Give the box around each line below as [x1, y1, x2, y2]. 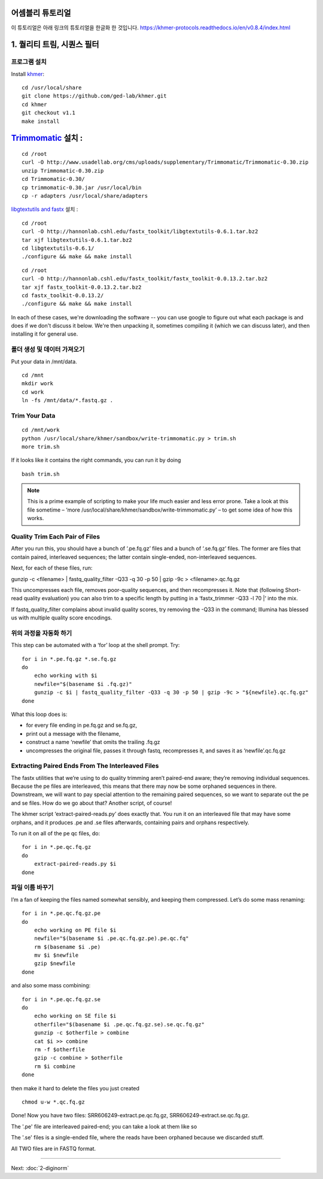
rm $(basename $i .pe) [33, 944, 101, 950]
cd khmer [22, 101, 47, 108]
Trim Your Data [11, 411, 56, 419]
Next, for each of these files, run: [11, 564, 93, 572]
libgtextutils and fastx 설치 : [11, 205, 78, 213]
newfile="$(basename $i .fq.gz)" [33, 681, 133, 687]
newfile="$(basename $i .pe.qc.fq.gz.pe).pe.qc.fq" [33, 935, 189, 942]
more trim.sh [22, 443, 60, 450]
